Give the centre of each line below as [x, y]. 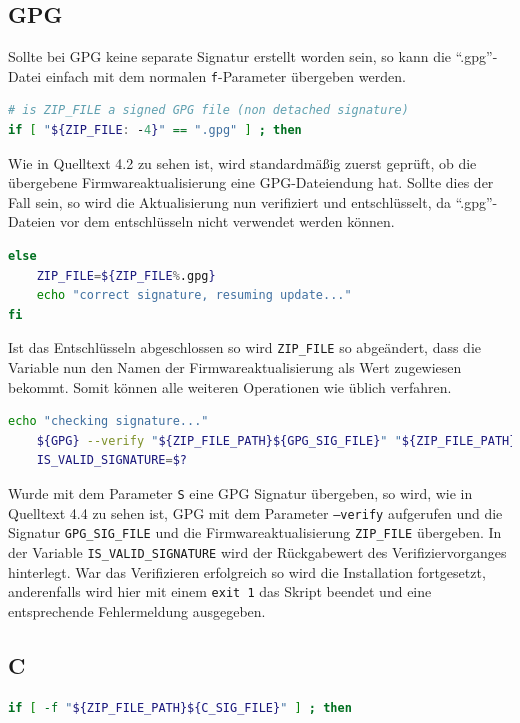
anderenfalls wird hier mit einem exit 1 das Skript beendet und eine [220, 591]
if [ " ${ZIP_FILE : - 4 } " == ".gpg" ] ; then [155, 130]
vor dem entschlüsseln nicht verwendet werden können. [227, 221]
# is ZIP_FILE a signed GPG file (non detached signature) [208, 110]
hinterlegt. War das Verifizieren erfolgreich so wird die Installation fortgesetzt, [247, 571]
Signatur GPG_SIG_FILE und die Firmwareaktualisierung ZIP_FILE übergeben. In [255, 532]
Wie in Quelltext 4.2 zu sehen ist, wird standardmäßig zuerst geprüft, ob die [242, 162]
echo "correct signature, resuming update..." [194, 295]
